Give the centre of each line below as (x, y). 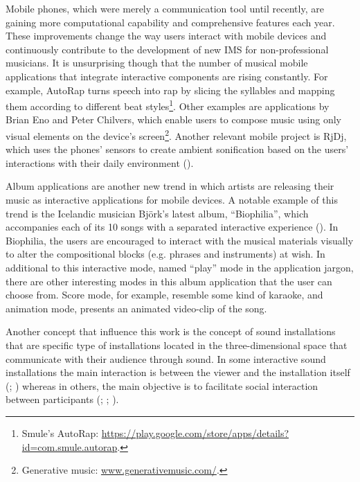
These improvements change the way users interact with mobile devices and (166, 36)
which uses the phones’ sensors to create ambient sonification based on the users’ (177, 149)
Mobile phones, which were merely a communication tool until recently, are (165, 8)
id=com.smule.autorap (70, 446)
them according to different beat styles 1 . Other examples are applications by (168, 105)
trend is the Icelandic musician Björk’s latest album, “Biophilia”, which (157, 213)
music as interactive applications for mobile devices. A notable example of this (172, 200)
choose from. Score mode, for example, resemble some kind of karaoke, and (164, 295)
